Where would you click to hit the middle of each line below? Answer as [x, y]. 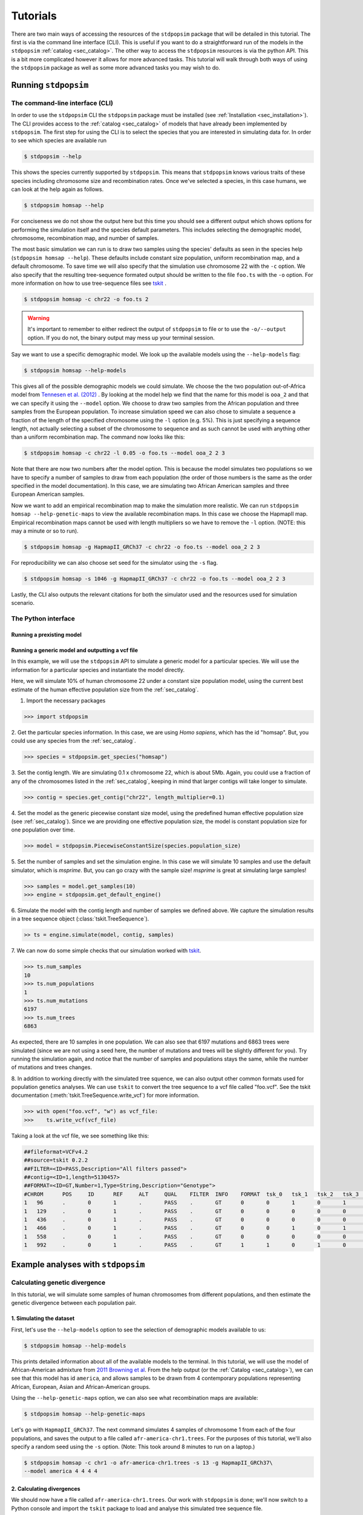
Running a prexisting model [46, 634]
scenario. [23, 603]
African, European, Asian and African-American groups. [81, 1387]
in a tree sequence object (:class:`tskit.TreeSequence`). [80, 919]
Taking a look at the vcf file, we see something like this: [80, 1136]
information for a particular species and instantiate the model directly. [98, 670]
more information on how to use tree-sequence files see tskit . [89, 283]
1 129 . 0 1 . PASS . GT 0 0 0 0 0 [185, 1211]
